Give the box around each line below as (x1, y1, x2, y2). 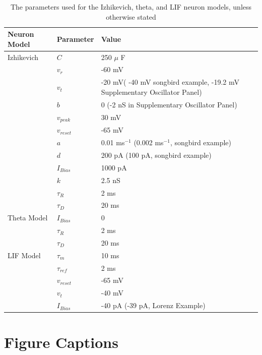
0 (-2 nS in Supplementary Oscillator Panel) (101, 99, 237, 109)
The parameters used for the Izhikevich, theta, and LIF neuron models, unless (10, 2, 252, 12)
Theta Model (8, 212, 48, 223)
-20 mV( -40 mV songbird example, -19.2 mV (101, 77, 239, 87)
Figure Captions (4, 332, 118, 352)
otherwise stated (106, 11, 156, 22)
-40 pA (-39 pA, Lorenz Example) (101, 300, 206, 311)
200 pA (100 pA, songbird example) (101, 149, 212, 160)
